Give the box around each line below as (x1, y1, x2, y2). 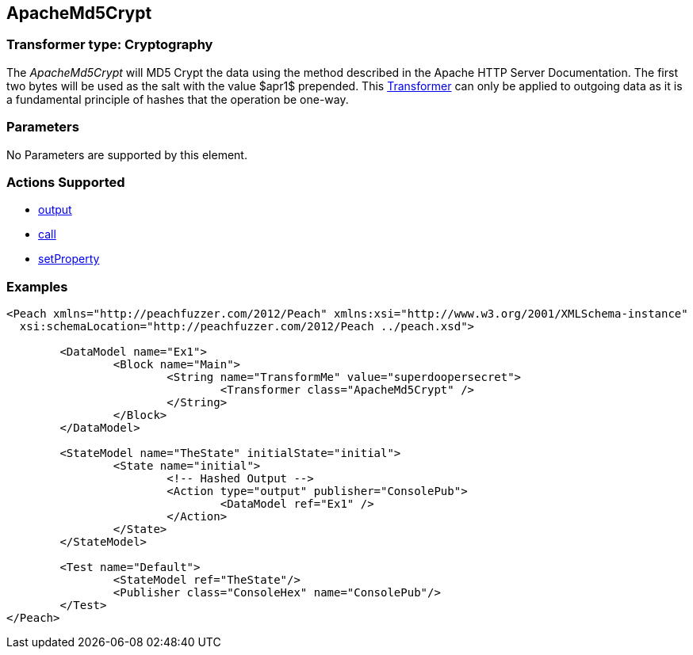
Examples (6, 278, 68, 295)
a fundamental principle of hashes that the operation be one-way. (6, 92, 349, 106)
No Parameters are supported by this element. (6, 147, 247, 162)
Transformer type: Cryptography (6, 36, 213, 53)
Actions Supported (6, 173, 125, 190)
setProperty (38, 252, 100, 266)
